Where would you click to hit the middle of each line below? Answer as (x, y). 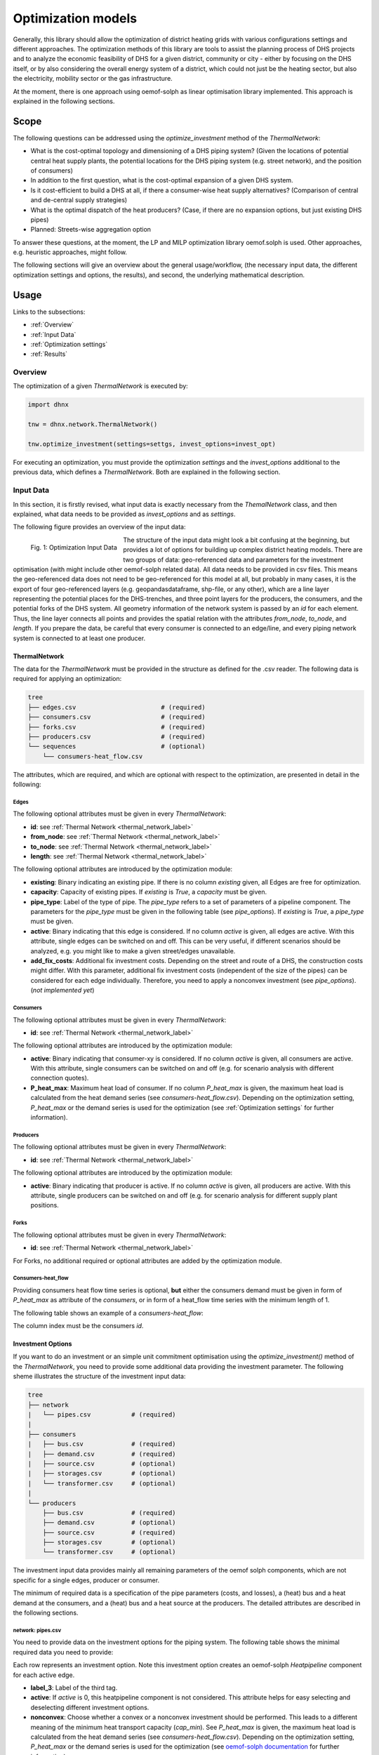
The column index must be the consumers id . (78, 1326)
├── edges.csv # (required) (117, 707)
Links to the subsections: (49, 312)
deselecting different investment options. (90, 1707)
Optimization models (75, 18)
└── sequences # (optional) (117, 747)
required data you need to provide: (63, 1652)
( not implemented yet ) (62, 991)
